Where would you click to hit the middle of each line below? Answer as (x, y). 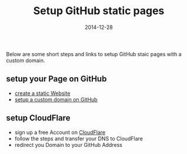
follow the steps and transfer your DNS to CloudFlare (79, 138)
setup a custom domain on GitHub (56, 99)
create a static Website (42, 93)
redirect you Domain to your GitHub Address (68, 145)
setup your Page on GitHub (56, 79)
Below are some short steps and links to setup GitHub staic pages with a (94, 54)
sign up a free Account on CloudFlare (60, 132)
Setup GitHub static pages (99, 11)
